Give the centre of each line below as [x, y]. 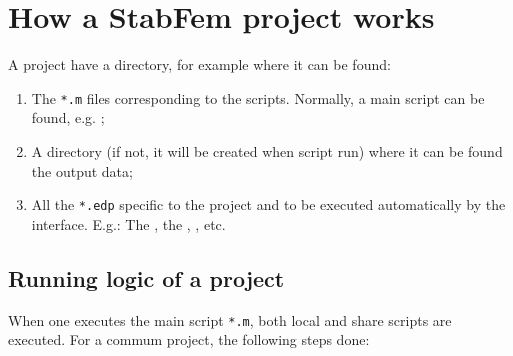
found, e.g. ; [68, 117]
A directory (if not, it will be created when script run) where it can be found [267, 150]
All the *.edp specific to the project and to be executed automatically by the [268, 204]
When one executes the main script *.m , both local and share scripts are [230, 319]
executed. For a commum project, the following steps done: [189, 339]
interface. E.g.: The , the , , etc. [128, 223]
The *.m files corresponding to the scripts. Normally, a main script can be [258, 97]
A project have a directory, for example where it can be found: [199, 64]
